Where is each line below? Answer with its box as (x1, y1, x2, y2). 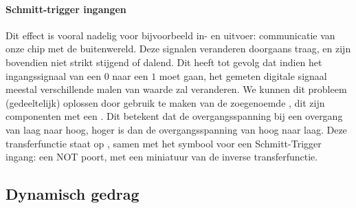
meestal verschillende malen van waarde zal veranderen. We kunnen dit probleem (5, 82, 347, 96)
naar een (112, 68, 148, 83)
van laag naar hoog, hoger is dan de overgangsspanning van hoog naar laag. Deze (5, 122, 347, 136)
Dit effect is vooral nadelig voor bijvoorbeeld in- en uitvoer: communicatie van (5, 28, 335, 42)
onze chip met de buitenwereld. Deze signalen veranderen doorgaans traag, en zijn (5, 41, 351, 56)
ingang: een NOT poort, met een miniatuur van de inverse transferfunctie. (5, 149, 318, 164)
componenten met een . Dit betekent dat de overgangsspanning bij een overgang (5, 109, 343, 123)
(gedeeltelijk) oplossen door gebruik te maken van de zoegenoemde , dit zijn (5, 95, 325, 110)
